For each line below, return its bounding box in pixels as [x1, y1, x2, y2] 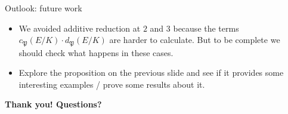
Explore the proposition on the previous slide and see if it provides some [18, 66, 284, 79]
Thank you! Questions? [5, 98, 102, 110]
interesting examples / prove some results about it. [18, 78, 205, 90]
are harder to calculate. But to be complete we [109, 33, 280, 46]
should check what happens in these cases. [18, 46, 174, 58]
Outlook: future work [5, 2, 82, 14]
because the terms [173, 21, 239, 34]
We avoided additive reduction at [18, 21, 141, 34]
